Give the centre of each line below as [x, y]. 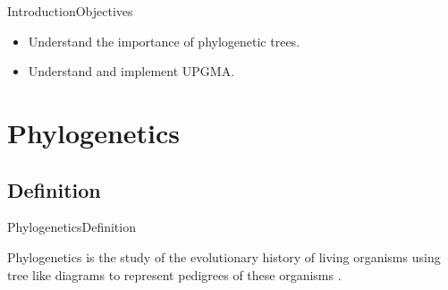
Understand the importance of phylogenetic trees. [164, 41]
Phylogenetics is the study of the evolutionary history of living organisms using [224, 256]
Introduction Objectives [70, 11]
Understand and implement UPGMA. [131, 71]
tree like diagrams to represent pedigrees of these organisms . [174, 274]
